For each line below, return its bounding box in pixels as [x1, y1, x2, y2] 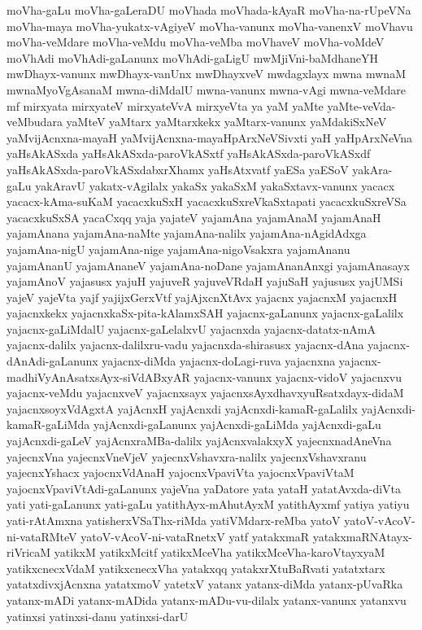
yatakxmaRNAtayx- [312, 527, 412, 545]
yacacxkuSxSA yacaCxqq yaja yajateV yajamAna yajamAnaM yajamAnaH [7, 208, 381, 225]
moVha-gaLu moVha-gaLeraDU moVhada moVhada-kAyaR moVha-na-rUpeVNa [7, 2, 411, 18]
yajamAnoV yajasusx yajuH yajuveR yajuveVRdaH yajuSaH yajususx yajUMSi [7, 273, 403, 290]
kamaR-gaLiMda [7, 416, 90, 433]
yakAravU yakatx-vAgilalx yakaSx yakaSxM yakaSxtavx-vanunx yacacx [35, 177, 395, 194]
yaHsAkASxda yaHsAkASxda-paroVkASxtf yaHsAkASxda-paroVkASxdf [7, 145, 371, 162]
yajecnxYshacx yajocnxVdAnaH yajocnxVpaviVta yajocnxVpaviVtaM [7, 464, 355, 481]
